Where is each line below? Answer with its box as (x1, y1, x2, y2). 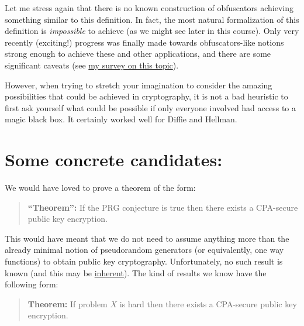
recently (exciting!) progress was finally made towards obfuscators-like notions (5, 36, 284, 48)
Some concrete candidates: (5, 147, 223, 171)
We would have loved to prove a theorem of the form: (5, 181, 196, 194)
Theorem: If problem (27, 297, 108, 310)
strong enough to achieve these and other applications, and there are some (5, 47, 271, 60)
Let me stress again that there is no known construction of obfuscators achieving (5, 2, 293, 13)
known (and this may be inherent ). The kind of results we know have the (5, 266, 267, 279)
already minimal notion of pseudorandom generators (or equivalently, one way (5, 243, 284, 256)
